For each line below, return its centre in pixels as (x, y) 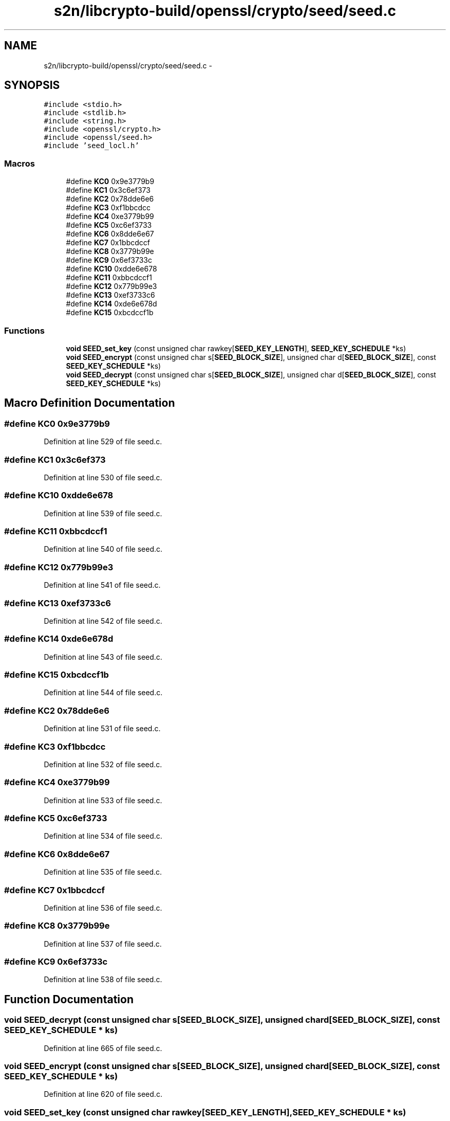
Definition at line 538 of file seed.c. (103, 980)
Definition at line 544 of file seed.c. (103, 693)
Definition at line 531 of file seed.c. (102, 729)
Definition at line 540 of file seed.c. (103, 549)
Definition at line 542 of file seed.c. (103, 621)
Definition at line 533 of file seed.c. (103, 800)
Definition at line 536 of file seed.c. (103, 908)
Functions (24, 330)
